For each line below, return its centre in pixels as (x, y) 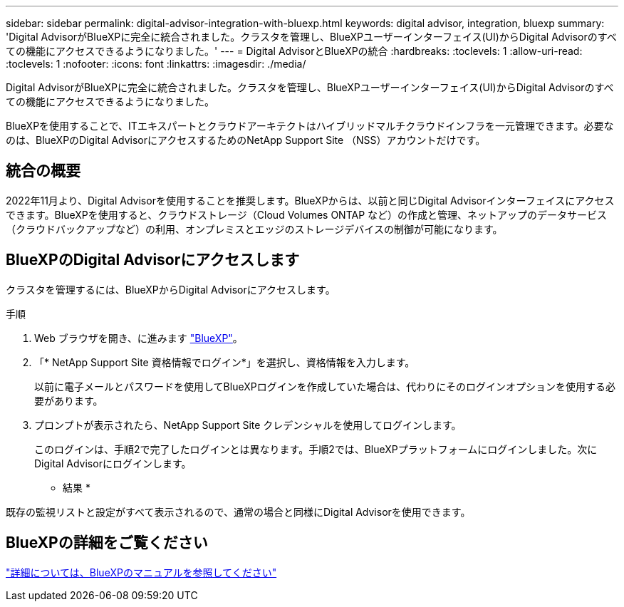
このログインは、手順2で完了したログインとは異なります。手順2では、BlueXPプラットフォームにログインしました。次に (316, 449)
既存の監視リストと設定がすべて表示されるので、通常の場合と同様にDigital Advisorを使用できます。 (238, 512)
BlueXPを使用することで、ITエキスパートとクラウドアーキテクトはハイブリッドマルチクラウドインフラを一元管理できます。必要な (310, 126)
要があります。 (69, 400)
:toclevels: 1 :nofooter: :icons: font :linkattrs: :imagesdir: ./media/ (156, 64)
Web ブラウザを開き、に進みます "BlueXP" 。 (139, 338)
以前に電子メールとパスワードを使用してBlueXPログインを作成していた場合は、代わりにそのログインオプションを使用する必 (325, 386)
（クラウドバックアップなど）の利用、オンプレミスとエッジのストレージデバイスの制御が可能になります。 (254, 229)
